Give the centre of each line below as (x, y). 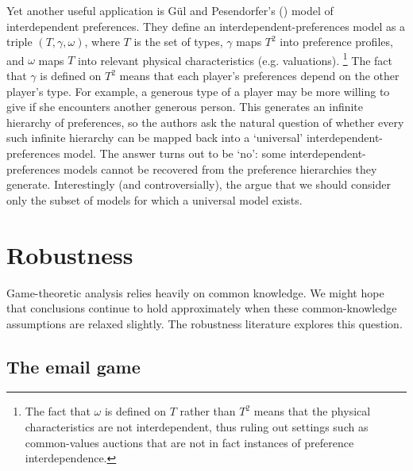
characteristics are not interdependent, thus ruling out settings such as (197, 427)
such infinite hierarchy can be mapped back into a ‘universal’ (155, 138)
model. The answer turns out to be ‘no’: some (175, 153)
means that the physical (312, 411)
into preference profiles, (336, 42)
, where (102, 42)
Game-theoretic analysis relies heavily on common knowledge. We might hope (195, 292)
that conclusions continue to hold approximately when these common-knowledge (202, 308)
